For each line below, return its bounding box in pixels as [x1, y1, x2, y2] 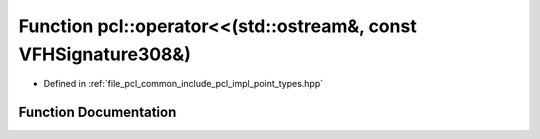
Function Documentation [18, 104, 177, 121]
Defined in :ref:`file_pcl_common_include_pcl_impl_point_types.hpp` [43, 78, 324, 90]
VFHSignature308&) [18, 43, 192, 65]
